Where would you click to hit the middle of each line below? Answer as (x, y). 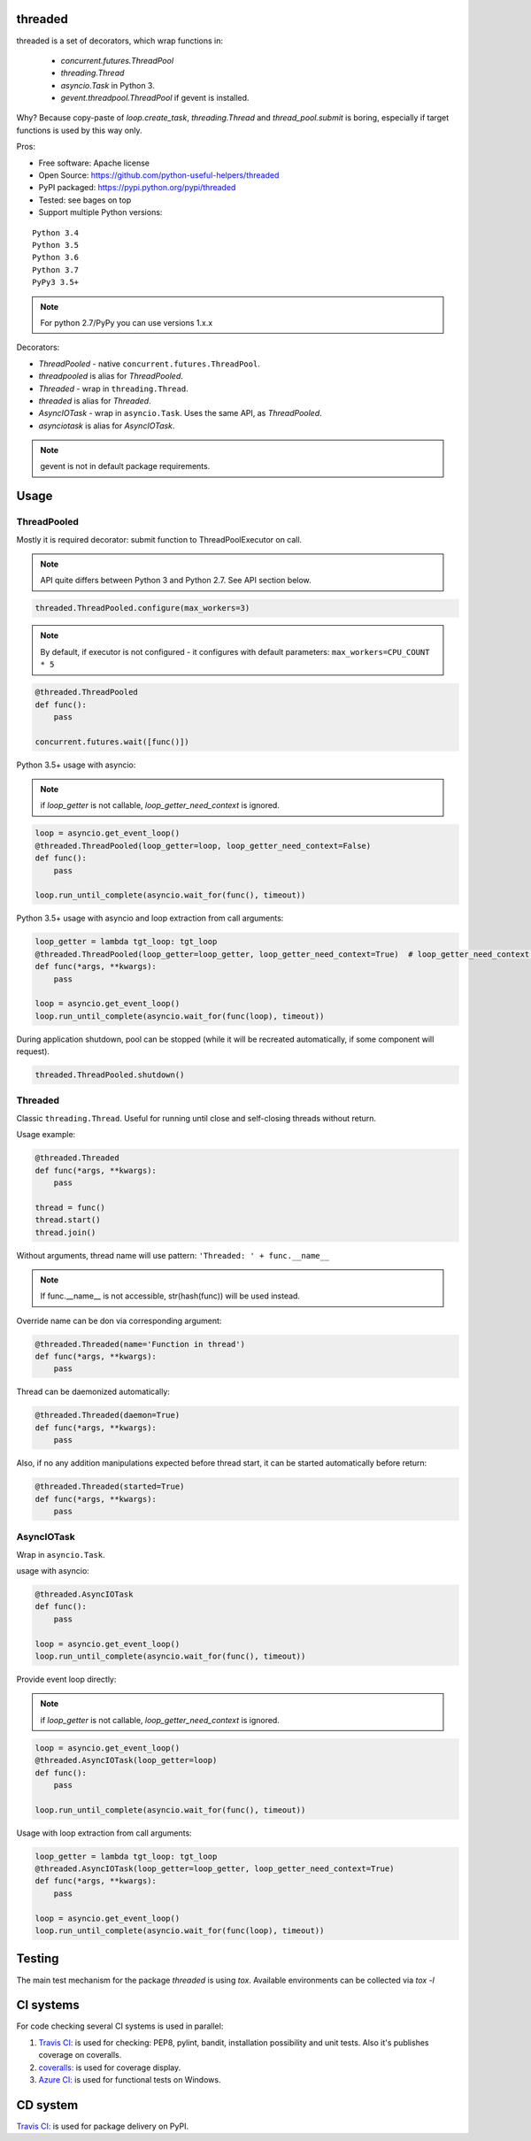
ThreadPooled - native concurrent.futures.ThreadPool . (149, 364)
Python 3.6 (56, 258)
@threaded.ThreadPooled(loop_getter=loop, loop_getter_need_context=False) (203, 846)
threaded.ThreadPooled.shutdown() (110, 1075)
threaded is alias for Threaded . (95, 400)
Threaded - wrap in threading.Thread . (114, 389)
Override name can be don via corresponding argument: (119, 1321)
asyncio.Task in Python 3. (108, 85)
